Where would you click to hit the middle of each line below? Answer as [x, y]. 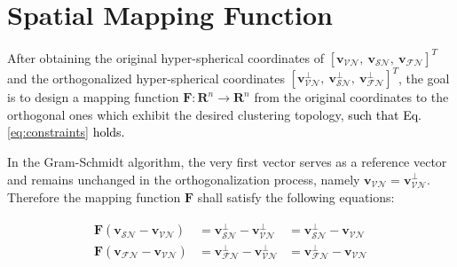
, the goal [424, 78]
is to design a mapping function [93, 97]
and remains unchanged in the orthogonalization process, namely [184, 179]
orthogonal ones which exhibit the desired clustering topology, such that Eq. [214, 114]
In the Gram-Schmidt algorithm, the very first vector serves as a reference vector [227, 161]
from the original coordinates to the [351, 97]
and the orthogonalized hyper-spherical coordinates [146, 78]
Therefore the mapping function [94, 196]
